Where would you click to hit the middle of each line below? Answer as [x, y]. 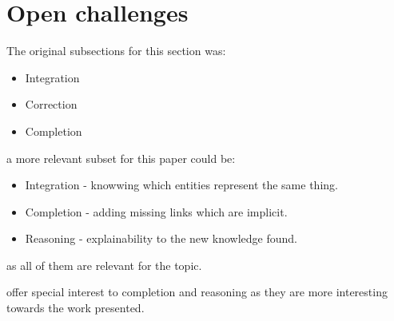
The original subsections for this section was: [116, 51]
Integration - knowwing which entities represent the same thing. [181, 185]
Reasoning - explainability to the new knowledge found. [161, 238]
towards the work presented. [76, 308]
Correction [51, 104]
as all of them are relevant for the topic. [104, 265]
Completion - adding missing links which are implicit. [156, 211]
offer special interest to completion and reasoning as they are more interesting [197, 292]
